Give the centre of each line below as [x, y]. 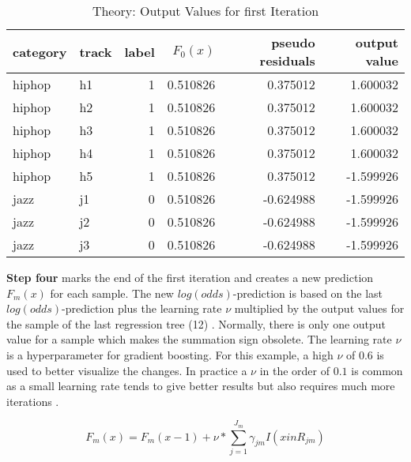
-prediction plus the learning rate [142, 308]
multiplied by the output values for [319, 308]
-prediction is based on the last [307, 293]
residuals [287, 60]
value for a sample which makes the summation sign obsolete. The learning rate [199, 339]
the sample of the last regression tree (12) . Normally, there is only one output [196, 323]
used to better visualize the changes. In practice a [127, 370]
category [40, 51]
